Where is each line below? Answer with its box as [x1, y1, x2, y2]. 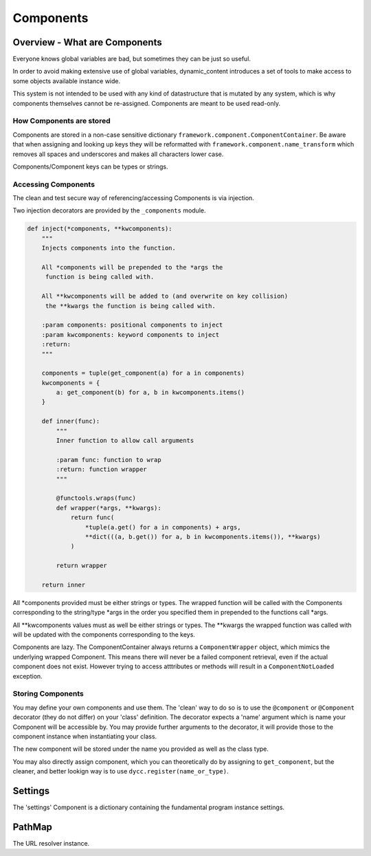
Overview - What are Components [12, 36, 162, 48]
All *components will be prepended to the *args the [41, 263, 223, 272]
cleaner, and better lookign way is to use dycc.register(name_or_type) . [12, 767, 229, 776]
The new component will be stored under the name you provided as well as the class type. [12, 745, 269, 753]
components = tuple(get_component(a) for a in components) [41, 369, 245, 377]
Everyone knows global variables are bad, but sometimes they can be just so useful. [12, 55, 251, 63]
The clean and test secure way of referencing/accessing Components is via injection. [12, 194, 254, 202]
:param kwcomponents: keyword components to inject [41, 331, 220, 338]
